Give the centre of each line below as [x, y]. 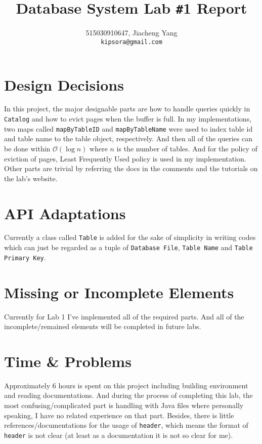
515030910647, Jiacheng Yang [132, 33]
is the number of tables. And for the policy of [187, 148]
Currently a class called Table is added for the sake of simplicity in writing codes [130, 237]
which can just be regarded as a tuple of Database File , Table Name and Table [128, 247]
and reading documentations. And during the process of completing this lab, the [128, 395]
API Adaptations [65, 213]
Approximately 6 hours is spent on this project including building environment [126, 385]
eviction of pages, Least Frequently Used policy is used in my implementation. [125, 158]
